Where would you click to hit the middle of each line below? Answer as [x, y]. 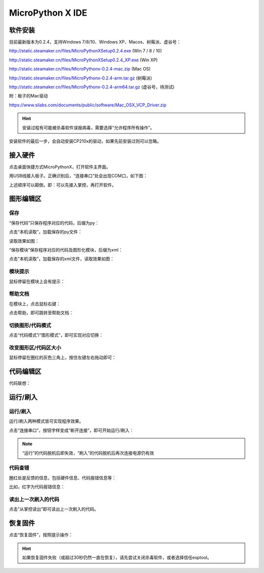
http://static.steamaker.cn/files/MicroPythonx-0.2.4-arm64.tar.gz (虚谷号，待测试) [92, 87]
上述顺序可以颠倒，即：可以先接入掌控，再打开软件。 [63, 185]
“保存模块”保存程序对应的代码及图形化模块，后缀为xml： [66, 249]
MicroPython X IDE [48, 13]
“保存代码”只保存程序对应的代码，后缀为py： [54, 223]
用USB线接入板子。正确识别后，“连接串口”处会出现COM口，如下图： [78, 176]
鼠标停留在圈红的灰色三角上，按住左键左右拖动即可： [63, 357]
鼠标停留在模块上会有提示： [37, 281]
